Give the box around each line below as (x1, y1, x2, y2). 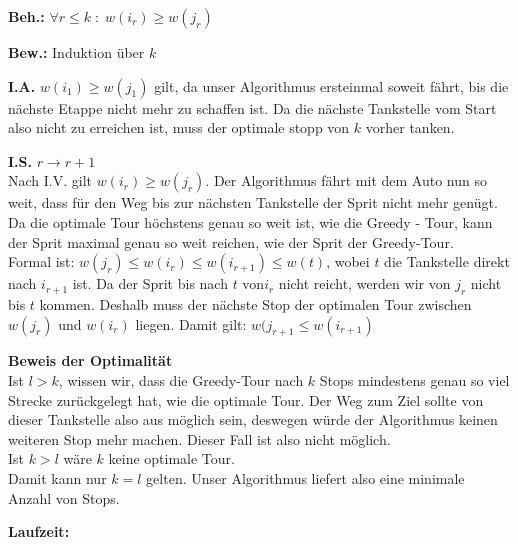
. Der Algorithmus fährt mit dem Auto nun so (205, 170, 487, 191)
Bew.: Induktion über (8, 42, 145, 62)
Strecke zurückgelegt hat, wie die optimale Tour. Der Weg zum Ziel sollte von (8, 389, 484, 410)
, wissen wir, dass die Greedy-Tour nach (58, 369, 304, 390)
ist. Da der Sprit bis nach (72, 273, 228, 294)
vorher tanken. (365, 117, 455, 138)
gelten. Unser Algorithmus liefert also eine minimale (146, 467, 465, 488)
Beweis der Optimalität (8, 350, 173, 371)
